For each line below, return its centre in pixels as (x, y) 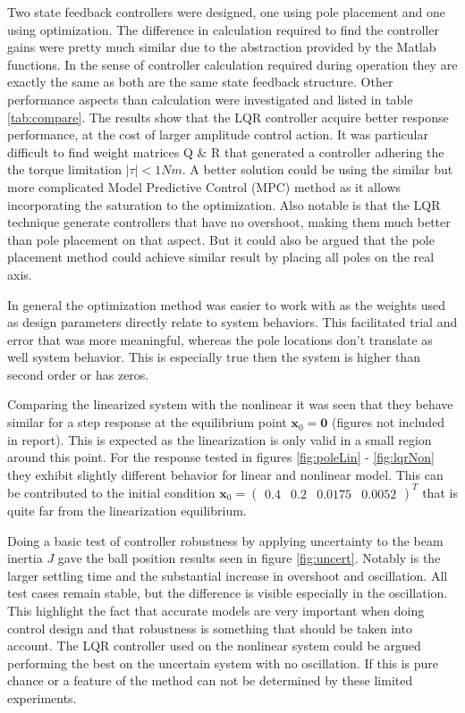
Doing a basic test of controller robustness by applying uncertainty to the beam (225, 540)
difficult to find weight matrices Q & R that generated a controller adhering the (226, 151)
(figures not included (388, 422)
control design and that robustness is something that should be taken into (210, 628)
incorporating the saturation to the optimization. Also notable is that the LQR (224, 204)
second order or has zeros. (78, 374)
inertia (25, 558)
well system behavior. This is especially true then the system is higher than (214, 357)
